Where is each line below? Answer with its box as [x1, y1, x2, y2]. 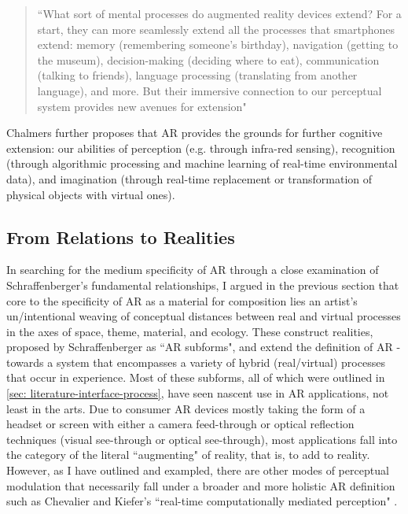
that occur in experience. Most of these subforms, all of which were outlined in [6, 369, 385, 386]
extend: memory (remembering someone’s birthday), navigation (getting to [37, 36, 399, 53]
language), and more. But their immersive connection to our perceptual [37, 82, 382, 98]
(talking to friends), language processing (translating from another [37, 67, 358, 83]
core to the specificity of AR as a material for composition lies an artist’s [6, 292, 358, 309]
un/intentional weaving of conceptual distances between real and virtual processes [6, 308, 401, 324]
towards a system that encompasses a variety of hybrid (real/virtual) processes [6, 353, 385, 370]
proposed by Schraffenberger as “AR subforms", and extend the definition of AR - [6, 338, 401, 355]
